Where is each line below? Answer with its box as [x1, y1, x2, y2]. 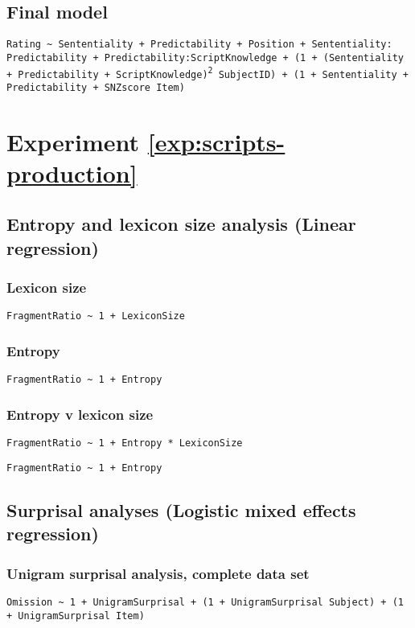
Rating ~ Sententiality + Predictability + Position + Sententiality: [6, 39, 392, 51]
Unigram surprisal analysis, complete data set [6, 563, 310, 583]
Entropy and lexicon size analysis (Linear [6, 211, 356, 236]
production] [6, 156, 138, 189]
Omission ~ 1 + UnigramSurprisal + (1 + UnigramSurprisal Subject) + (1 [6, 596, 404, 608]
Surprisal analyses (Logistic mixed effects [6, 497, 356, 522]
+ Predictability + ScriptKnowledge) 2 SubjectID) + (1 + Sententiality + [6, 65, 409, 80]
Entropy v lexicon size [6, 404, 154, 424]
